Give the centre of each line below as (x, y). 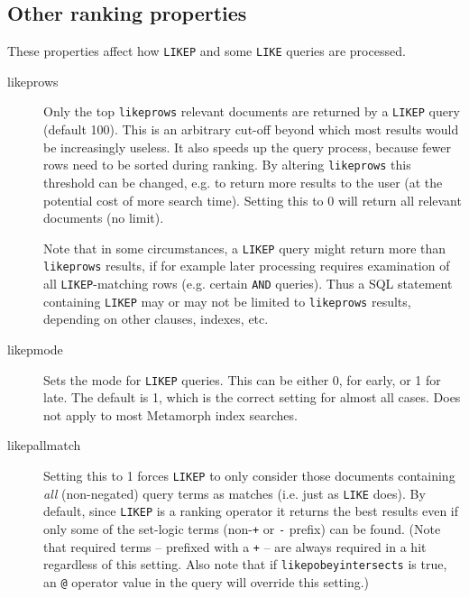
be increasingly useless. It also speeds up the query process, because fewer (247, 147)
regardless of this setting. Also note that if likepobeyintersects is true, (245, 564)
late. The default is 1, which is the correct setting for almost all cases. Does (252, 397)
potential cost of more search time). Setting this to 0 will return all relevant (253, 200)
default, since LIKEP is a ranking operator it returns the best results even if (251, 511)
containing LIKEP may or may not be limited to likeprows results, (227, 301)
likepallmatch (44, 445)
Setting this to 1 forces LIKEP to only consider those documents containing (249, 475)
